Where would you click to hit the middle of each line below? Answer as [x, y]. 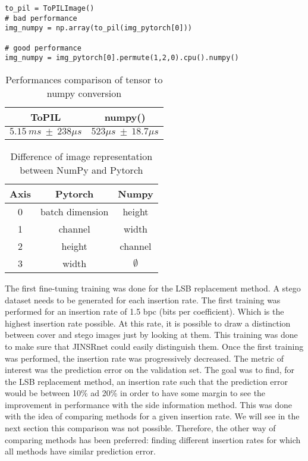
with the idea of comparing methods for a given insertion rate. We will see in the [152, 416]
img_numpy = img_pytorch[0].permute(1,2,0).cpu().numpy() [122, 58]
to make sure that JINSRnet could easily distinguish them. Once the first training [154, 346]
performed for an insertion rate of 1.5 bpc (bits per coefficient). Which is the [144, 311]
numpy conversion [84, 93]
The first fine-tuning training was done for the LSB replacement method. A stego [153, 288]
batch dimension [74, 211]
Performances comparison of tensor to [84, 79]
